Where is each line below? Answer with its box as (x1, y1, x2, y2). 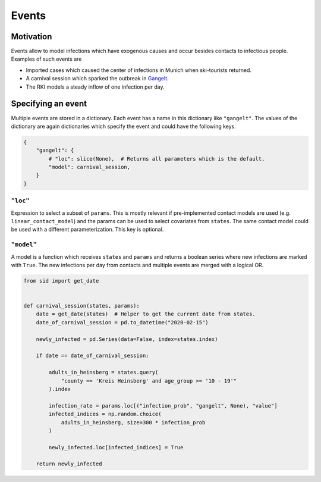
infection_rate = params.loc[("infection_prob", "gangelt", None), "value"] (48, 402, 278, 409)
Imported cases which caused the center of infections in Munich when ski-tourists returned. (26, 66, 252, 74)
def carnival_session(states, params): (23, 302, 140, 309)
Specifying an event (11, 99, 87, 109)
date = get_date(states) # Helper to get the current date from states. (36, 311, 256, 318)
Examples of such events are (11, 55, 82, 62)
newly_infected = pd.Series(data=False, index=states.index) (36, 336, 218, 342)
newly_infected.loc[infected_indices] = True (48, 444, 184, 450)
